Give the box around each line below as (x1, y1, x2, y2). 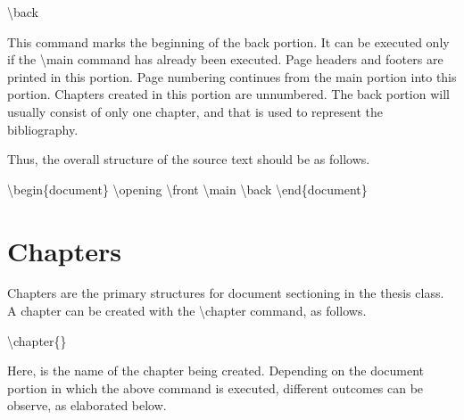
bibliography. (7, 119, 79, 138)
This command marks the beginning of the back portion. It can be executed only (7, 32, 450, 51)
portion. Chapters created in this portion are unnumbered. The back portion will (7, 85, 450, 103)
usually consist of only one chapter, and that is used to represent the (7, 102, 383, 120)
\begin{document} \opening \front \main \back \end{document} (7, 179, 368, 198)
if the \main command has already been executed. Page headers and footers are (7, 50, 443, 69)
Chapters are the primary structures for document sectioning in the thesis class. (7, 284, 444, 302)
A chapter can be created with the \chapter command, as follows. (7, 301, 367, 320)
